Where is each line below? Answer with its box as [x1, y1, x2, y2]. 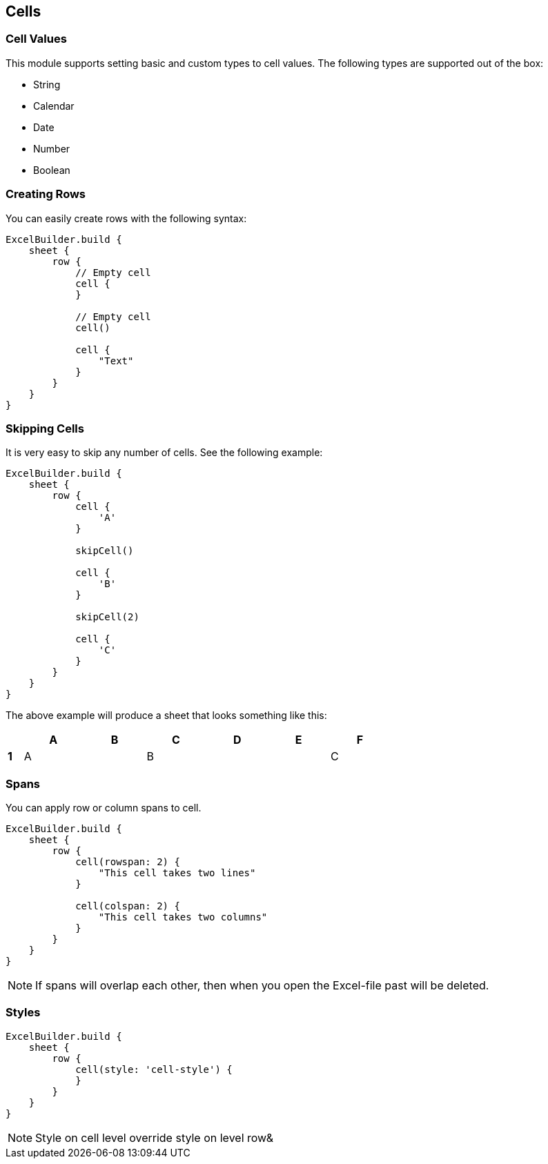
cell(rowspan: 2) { [75, 856, 180, 868]
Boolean [33, 164, 70, 176]
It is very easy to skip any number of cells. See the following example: [6, 446, 323, 459]
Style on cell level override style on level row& [35, 1130, 273, 1145]
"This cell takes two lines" [98, 867, 256, 879]
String [33, 78, 61, 90]
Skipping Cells [6, 421, 84, 435]
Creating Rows [6, 187, 86, 201]
